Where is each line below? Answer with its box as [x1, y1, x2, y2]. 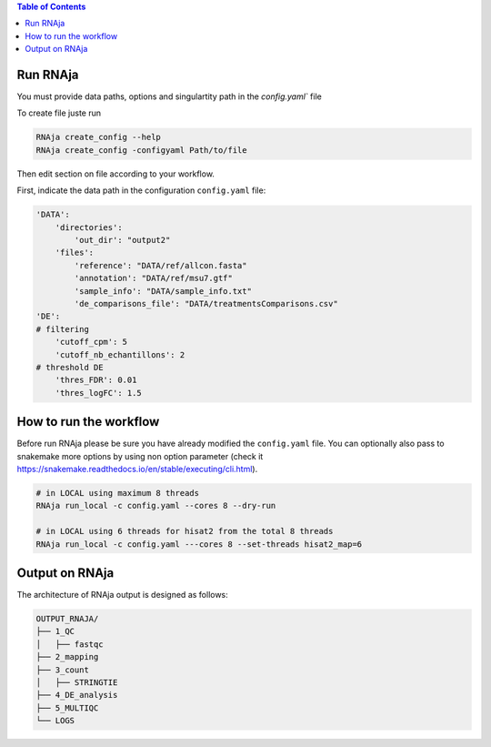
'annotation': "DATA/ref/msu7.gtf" [74, 273, 234, 284]
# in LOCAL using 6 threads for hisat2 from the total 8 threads [35, 526, 334, 537]
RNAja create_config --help [35, 132, 161, 143]
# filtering [35, 324, 90, 334]
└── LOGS [35, 715, 75, 726]
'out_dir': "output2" [74, 235, 171, 245]
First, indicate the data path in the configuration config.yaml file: [16, 185, 266, 196]
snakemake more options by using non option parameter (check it [16, 450, 264, 461]
